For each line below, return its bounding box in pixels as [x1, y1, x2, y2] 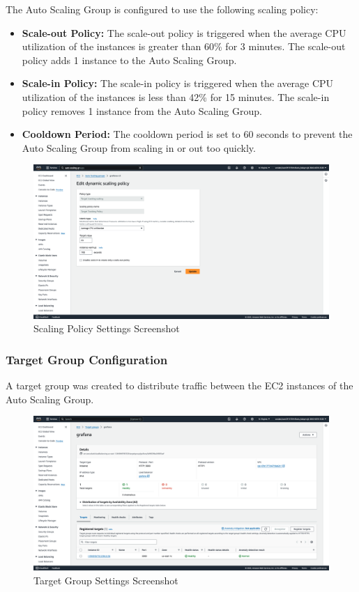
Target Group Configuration [6, 350, 168, 368]
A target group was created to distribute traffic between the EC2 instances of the [6, 378, 353, 393]
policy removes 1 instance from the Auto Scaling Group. [22, 103, 262, 118]
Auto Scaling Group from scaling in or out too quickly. [22, 140, 256, 155]
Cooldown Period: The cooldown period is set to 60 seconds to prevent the [22, 127, 353, 141]
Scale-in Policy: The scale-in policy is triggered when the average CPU [22, 76, 334, 91]
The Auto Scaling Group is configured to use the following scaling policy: [6, 2, 319, 16]
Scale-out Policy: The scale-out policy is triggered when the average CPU [22, 25, 346, 40]
